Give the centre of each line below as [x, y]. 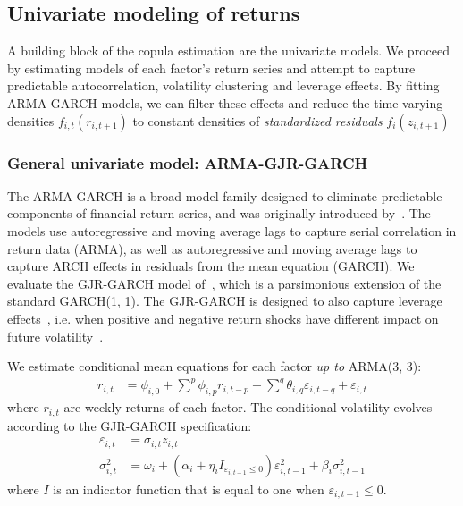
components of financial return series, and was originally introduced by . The [219, 213]
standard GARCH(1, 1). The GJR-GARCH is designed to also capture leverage [225, 301]
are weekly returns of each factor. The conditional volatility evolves [248, 407]
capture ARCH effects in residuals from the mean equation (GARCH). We [211, 266]
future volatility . [55, 336]
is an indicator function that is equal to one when [189, 489]
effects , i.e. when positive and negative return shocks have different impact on [223, 318]
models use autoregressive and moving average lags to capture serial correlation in [232, 230]
